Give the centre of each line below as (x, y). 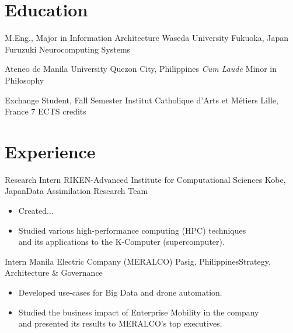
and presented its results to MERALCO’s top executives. (120, 323)
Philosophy (25, 80)
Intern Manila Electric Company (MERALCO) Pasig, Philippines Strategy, (138, 261)
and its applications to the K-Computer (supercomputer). (121, 242)
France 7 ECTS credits (46, 111)
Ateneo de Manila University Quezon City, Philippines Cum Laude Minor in (141, 69)
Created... (36, 210)
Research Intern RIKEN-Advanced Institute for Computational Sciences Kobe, (145, 179)
